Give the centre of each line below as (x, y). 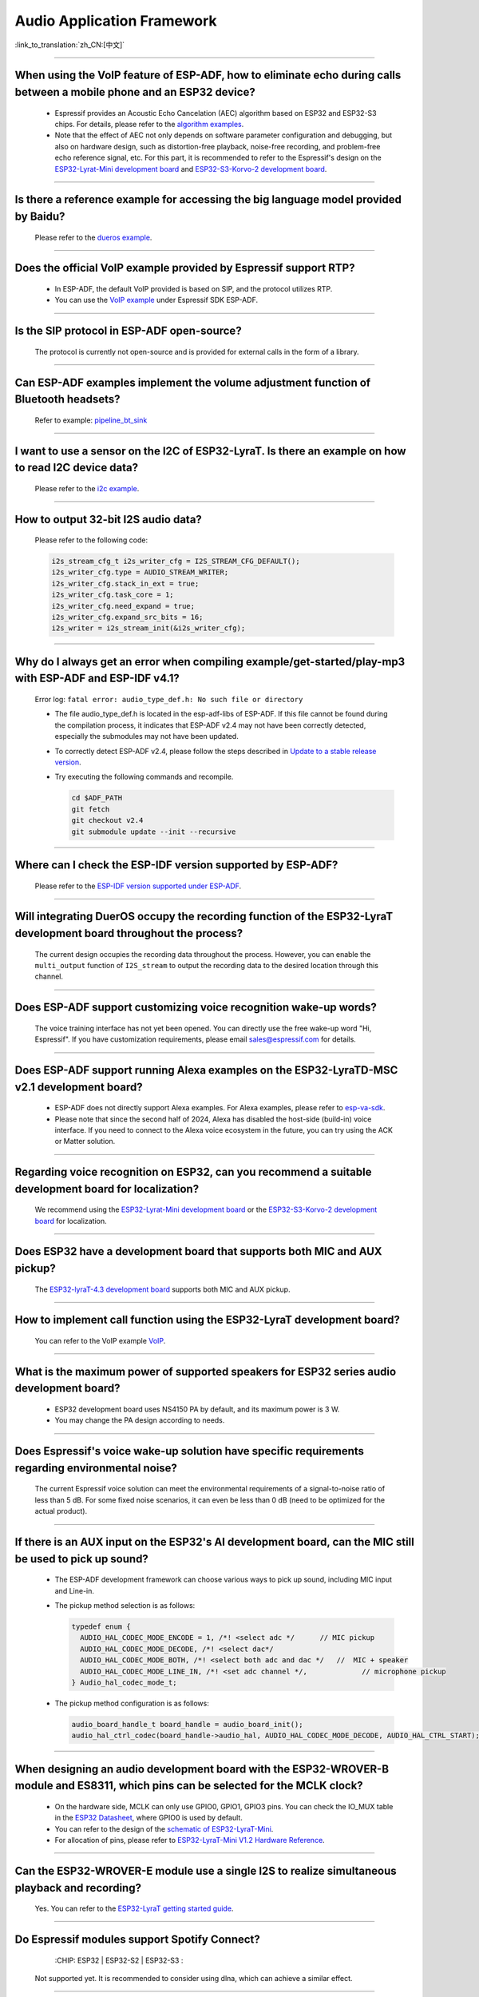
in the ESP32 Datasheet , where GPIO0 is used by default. (148, 1818)
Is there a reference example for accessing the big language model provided (208, 200)
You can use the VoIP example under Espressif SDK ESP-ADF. (156, 300)
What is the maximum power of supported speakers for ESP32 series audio (206, 1371)
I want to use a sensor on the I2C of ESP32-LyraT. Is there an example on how (210, 451)
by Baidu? (40, 216)
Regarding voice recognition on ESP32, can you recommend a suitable (193, 1172)
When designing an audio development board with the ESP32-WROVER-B (202, 1769)
